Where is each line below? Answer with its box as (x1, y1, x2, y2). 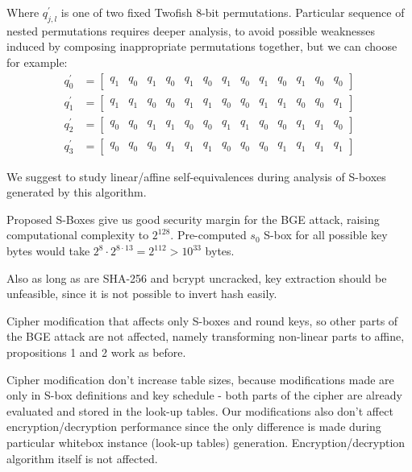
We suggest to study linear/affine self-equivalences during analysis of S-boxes (6, 168, 386, 184)
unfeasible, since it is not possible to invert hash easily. (6, 285, 277, 302)
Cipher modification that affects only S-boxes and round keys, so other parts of (6, 312, 398, 329)
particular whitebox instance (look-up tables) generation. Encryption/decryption (6, 434, 406, 451)
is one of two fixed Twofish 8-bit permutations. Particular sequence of (60, 4, 405, 20)
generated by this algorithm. (6, 184, 147, 201)
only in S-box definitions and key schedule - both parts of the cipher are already (6, 387, 402, 404)
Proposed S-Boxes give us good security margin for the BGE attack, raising (6, 210, 380, 227)
